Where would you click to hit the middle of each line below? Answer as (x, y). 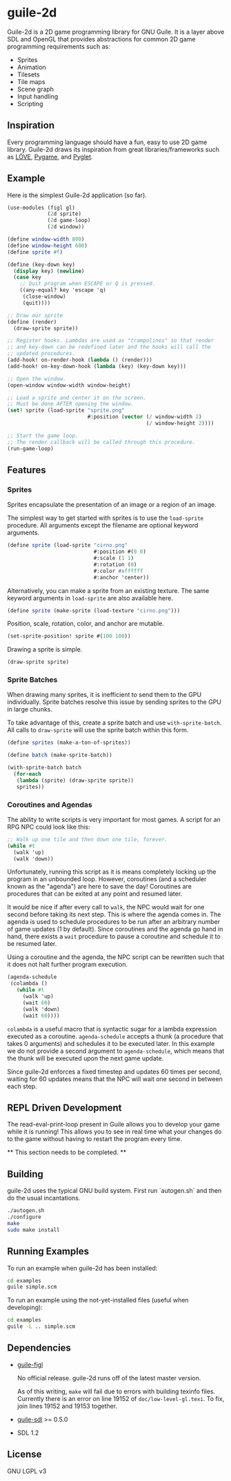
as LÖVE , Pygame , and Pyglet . (50, 157)
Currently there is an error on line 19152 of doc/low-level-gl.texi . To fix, (121, 1398)
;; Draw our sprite (35, 315)
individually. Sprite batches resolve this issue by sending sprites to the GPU (114, 702)
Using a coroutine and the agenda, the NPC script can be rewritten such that (116, 957)
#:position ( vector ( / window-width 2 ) (144, 417)
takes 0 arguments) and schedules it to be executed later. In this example (111, 1043)
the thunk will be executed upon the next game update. (86, 1058)
